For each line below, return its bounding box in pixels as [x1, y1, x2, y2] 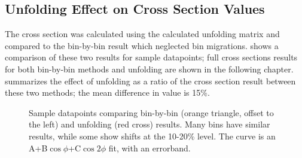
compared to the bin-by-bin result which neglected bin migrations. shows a [5, 39, 279, 51]
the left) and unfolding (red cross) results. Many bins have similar [29, 118, 270, 130]
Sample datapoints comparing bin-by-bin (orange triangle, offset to [29, 106, 274, 118]
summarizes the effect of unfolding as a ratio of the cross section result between [5, 74, 296, 87]
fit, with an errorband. [108, 141, 191, 154]
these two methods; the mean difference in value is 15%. [5, 86, 210, 99]
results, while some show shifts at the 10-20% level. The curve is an [29, 129, 276, 142]
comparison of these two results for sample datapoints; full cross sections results [5, 51, 298, 63]
